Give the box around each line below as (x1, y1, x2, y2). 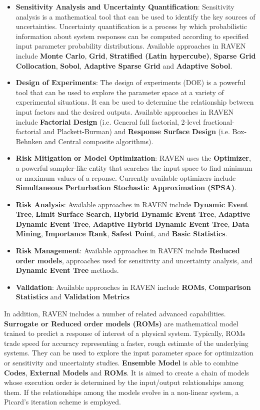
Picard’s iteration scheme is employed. (4, 396, 121, 407)
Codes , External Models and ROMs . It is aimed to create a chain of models (4, 367, 249, 377)
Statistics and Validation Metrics (15, 291, 130, 302)
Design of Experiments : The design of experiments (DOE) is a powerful (15, 77, 245, 88)
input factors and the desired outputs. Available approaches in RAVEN (15, 106, 234, 117)
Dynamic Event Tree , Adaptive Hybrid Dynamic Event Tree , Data (15, 218, 249, 229)
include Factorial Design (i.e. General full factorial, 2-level (15, 116, 201, 127)
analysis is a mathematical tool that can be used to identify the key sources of (15, 11, 255, 22)
